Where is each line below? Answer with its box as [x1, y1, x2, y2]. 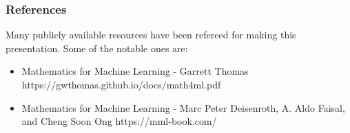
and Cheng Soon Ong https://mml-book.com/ [21, 114, 217, 128]
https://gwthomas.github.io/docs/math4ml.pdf [21, 77, 221, 91]
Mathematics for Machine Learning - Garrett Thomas [21, 64, 249, 78]
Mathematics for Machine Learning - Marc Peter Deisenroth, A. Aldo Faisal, [21, 100, 345, 114]
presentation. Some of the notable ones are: [6, 40, 188, 55]
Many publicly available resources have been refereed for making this [6, 27, 296, 42]
